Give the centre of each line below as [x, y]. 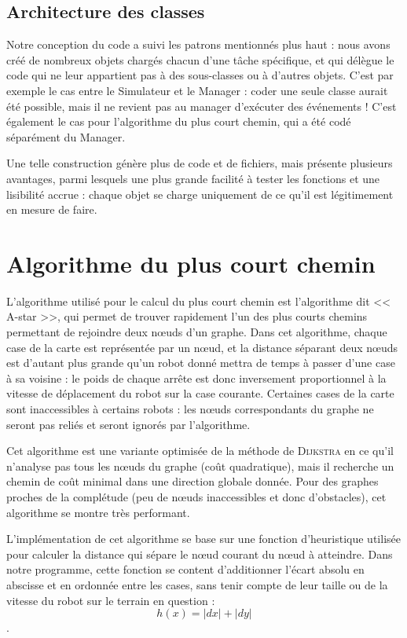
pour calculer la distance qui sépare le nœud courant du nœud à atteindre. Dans [200, 554]
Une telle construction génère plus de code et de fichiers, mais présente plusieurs [200, 163]
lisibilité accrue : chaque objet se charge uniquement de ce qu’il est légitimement [200, 194]
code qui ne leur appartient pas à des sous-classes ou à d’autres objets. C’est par [200, 75]
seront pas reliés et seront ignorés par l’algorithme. [128, 424]
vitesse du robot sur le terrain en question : [111, 600]
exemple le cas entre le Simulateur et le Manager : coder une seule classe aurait [197, 90]
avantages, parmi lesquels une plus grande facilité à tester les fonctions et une [193, 178]
